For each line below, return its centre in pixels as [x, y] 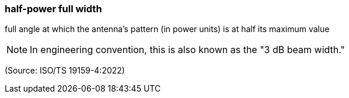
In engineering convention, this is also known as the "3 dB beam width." [187, 50]
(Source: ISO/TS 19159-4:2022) [65, 71]
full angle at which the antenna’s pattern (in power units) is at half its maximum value [167, 29]
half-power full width [53, 9]
